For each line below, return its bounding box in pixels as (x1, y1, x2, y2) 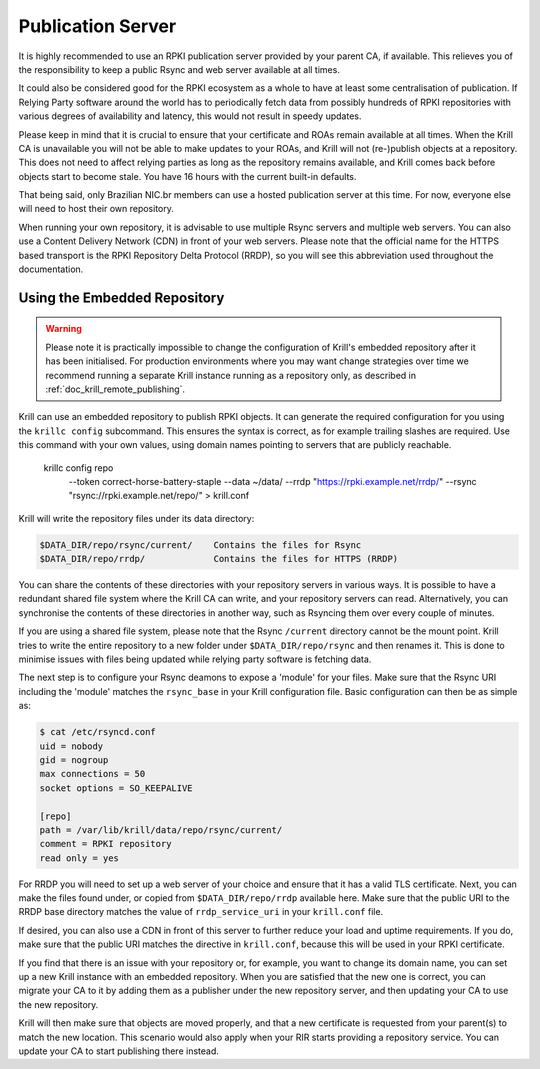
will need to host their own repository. (18, 203, 175, 215)
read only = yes (39, 852, 120, 864)
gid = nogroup (39, 754, 109, 765)
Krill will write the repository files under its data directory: (18, 512, 255, 524)
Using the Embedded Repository (18, 289, 225, 306)
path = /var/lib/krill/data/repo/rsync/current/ (39, 824, 283, 835)
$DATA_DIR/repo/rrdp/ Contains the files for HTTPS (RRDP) (39, 553, 399, 565)
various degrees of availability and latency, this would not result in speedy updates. (18, 110, 362, 122)
